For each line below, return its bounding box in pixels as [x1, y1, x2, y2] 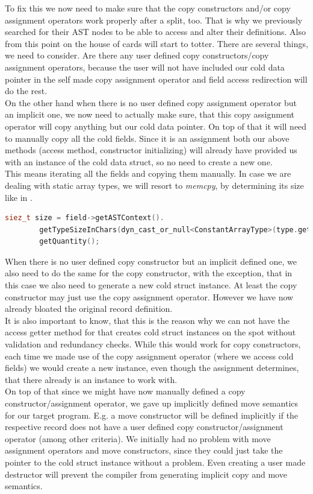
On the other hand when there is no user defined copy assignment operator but [5, 96, 297, 109]
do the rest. [5, 84, 48, 97]
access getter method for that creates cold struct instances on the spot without [5, 326, 296, 338]
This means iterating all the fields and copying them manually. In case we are [5, 167, 291, 180]
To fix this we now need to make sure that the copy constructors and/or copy [5, 2, 291, 14]
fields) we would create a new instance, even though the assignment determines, [5, 361, 299, 374]
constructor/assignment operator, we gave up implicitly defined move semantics [5, 397, 299, 409]
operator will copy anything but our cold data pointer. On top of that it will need [5, 119, 307, 132]
